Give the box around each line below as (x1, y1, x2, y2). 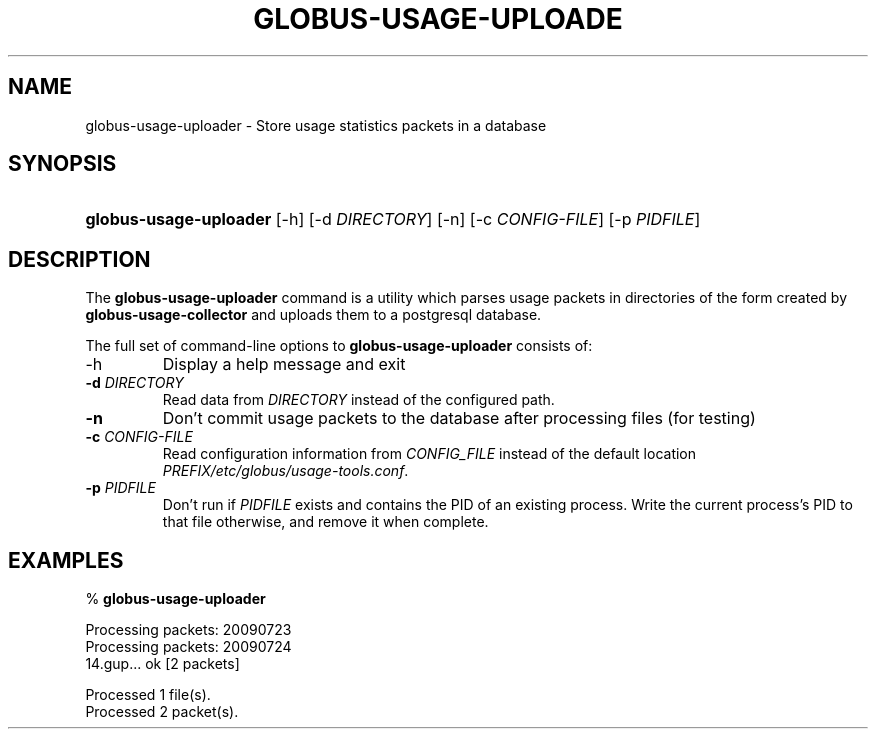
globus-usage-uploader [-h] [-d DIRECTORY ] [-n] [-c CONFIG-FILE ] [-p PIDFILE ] (85, 209, 701, 230)
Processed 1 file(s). (85, 686, 211, 704)
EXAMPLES (8, 547, 124, 573)
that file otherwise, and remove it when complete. (162, 513, 489, 531)
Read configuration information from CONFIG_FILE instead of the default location (162, 445, 697, 463)
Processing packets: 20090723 (85, 621, 292, 639)
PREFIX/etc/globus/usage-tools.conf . (162, 462, 409, 480)
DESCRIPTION (8, 246, 151, 272)
